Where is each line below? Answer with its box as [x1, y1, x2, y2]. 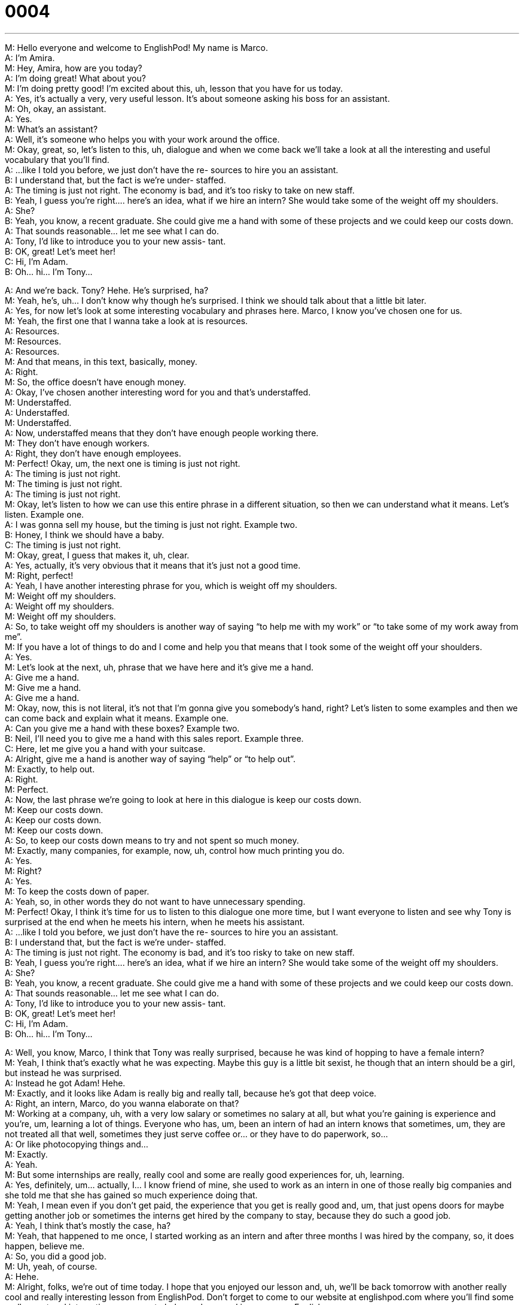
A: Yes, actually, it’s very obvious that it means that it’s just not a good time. [5, 560, 301, 570]
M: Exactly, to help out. [5, 763, 95, 774]
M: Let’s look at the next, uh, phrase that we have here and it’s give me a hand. [5, 661, 314, 672]
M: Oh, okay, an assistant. [5, 103, 106, 114]
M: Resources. [5, 336, 62, 346]
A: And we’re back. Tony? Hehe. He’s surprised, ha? [5, 285, 209, 295]
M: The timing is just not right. [5, 478, 123, 489]
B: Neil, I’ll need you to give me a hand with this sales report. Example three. [5, 733, 304, 744]
